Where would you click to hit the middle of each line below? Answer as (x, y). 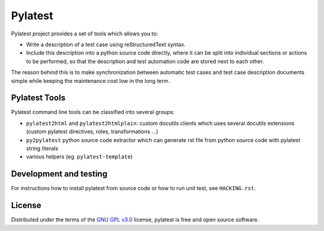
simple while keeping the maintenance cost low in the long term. (91, 80)
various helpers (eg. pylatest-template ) (79, 157)
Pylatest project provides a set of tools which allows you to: (85, 34)
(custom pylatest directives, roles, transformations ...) (92, 131)
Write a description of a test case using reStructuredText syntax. (106, 44)
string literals (42, 148)
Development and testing (59, 174)
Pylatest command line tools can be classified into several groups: (93, 112)
